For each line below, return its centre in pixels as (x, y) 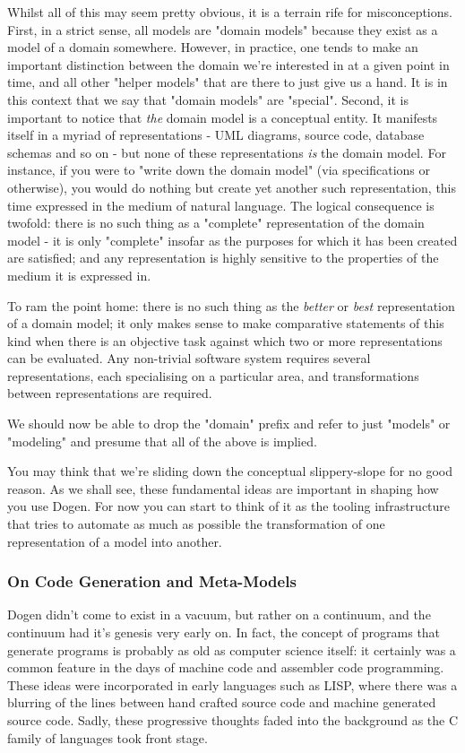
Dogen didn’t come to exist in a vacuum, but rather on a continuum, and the (219, 615)
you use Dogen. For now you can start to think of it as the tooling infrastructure (229, 506)
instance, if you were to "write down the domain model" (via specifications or (219, 170)
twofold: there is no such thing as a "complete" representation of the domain (216, 223)
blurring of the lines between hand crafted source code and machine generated (222, 702)
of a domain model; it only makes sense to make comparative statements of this (226, 323)
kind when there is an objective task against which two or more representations (225, 340)
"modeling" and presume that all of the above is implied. (162, 441)
